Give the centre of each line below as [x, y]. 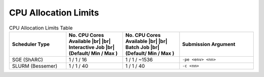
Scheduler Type [31, 44]
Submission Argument [209, 44]
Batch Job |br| [143, 47]
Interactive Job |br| [92, 47]
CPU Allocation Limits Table [41, 28]
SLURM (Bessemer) [35, 66]
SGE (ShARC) [28, 60]
